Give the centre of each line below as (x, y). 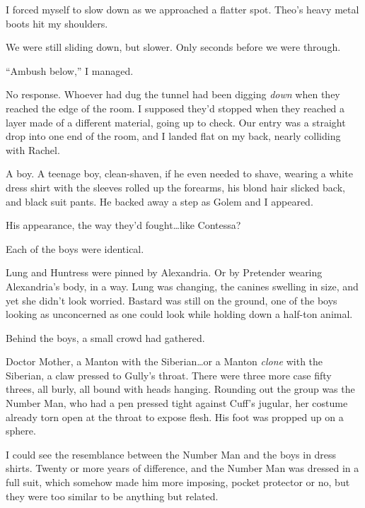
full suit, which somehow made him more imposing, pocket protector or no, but (178, 482)
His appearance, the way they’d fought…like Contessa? (123, 225)
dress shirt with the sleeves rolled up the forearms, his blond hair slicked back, (175, 187)
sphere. (21, 431)
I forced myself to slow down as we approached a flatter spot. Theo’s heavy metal (182, 9)
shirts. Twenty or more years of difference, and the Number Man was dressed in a (182, 468)
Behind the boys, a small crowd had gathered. (105, 337)
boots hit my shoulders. (57, 23)
